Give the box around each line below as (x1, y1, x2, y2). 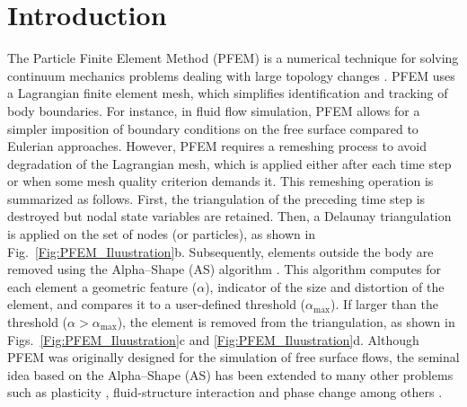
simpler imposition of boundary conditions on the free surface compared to (7, 119, 419, 137)
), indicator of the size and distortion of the (205, 277, 445, 296)
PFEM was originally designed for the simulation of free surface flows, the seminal (7, 348, 460, 367)
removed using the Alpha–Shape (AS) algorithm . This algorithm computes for (7, 260, 442, 279)
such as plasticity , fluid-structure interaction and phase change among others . (7, 383, 443, 402)
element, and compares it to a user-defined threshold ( (7, 295, 306, 314)
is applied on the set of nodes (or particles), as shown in (7, 225, 316, 243)
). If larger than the (330, 295, 438, 314)
